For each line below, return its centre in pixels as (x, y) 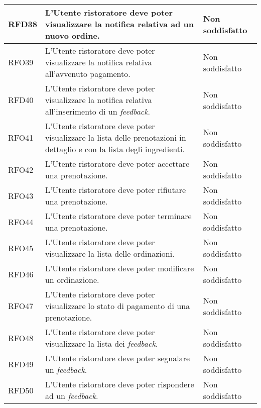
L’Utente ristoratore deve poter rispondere (119, 384)
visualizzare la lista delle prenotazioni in (115, 137)
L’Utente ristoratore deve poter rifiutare (115, 190)
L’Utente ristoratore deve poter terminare (118, 216)
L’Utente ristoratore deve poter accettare (117, 164)
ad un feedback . (72, 396)
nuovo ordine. (72, 35)
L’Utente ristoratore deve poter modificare (119, 268)
